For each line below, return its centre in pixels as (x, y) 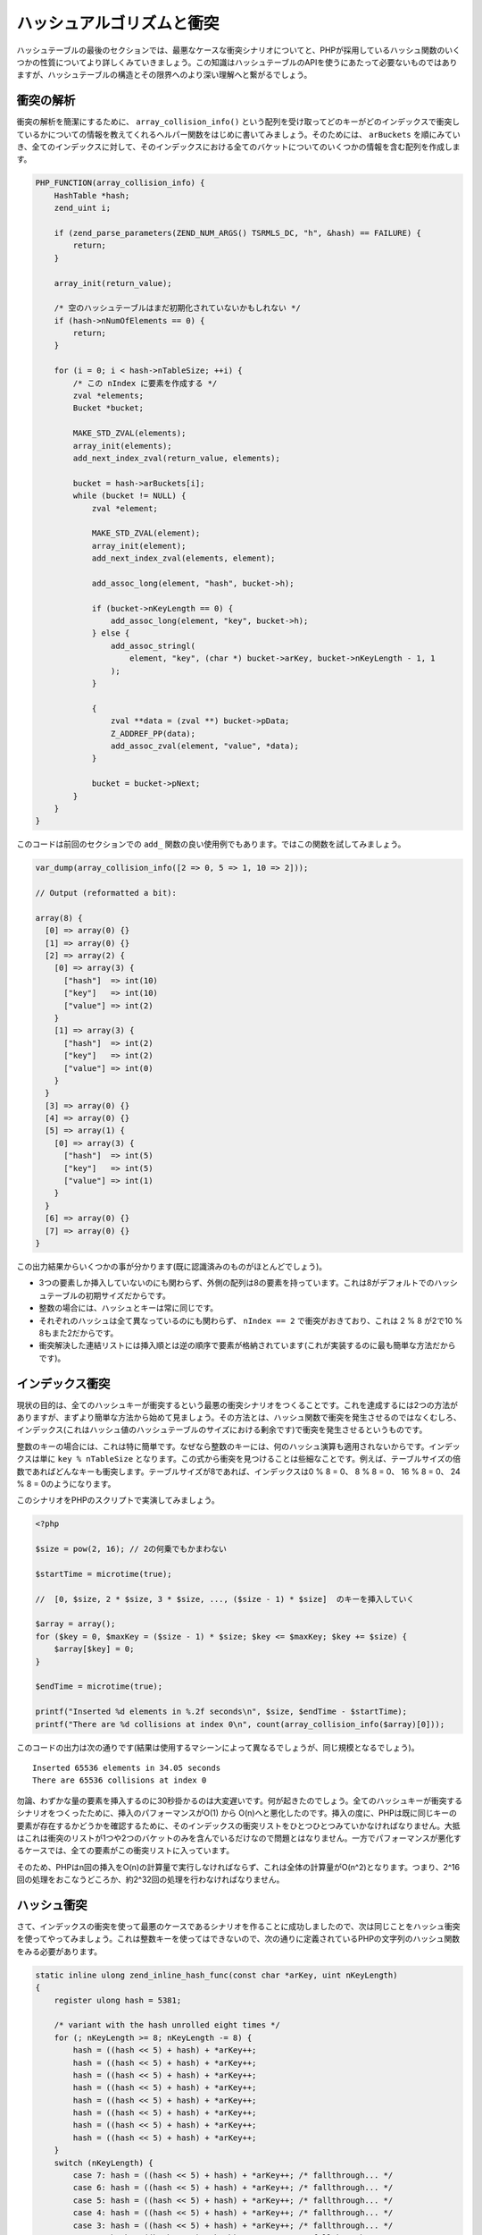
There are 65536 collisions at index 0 (120, 1780)
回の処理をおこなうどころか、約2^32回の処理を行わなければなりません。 (150, 1880)
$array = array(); (75, 1624)
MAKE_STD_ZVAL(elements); (129, 433)
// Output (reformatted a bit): (106, 893)
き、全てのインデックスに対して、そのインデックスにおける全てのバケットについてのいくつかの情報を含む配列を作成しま (238, 147)
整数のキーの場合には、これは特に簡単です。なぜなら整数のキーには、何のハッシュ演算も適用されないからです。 (223, 1446)
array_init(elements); (123, 446)
